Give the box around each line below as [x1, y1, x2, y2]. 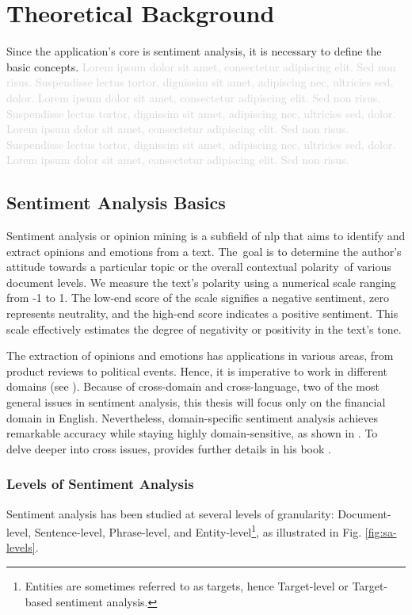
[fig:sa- [364, 523, 397, 540]
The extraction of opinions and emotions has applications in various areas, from [6, 347, 394, 364]
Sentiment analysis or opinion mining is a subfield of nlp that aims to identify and [6, 227, 406, 244]
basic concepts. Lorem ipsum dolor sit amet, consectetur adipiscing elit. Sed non [6, 58, 396, 74]
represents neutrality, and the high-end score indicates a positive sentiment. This [6, 305, 399, 322]
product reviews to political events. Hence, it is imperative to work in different [6, 362, 388, 379]
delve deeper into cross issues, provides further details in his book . [6, 440, 331, 456]
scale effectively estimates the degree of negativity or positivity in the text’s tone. [6, 320, 402, 337]
